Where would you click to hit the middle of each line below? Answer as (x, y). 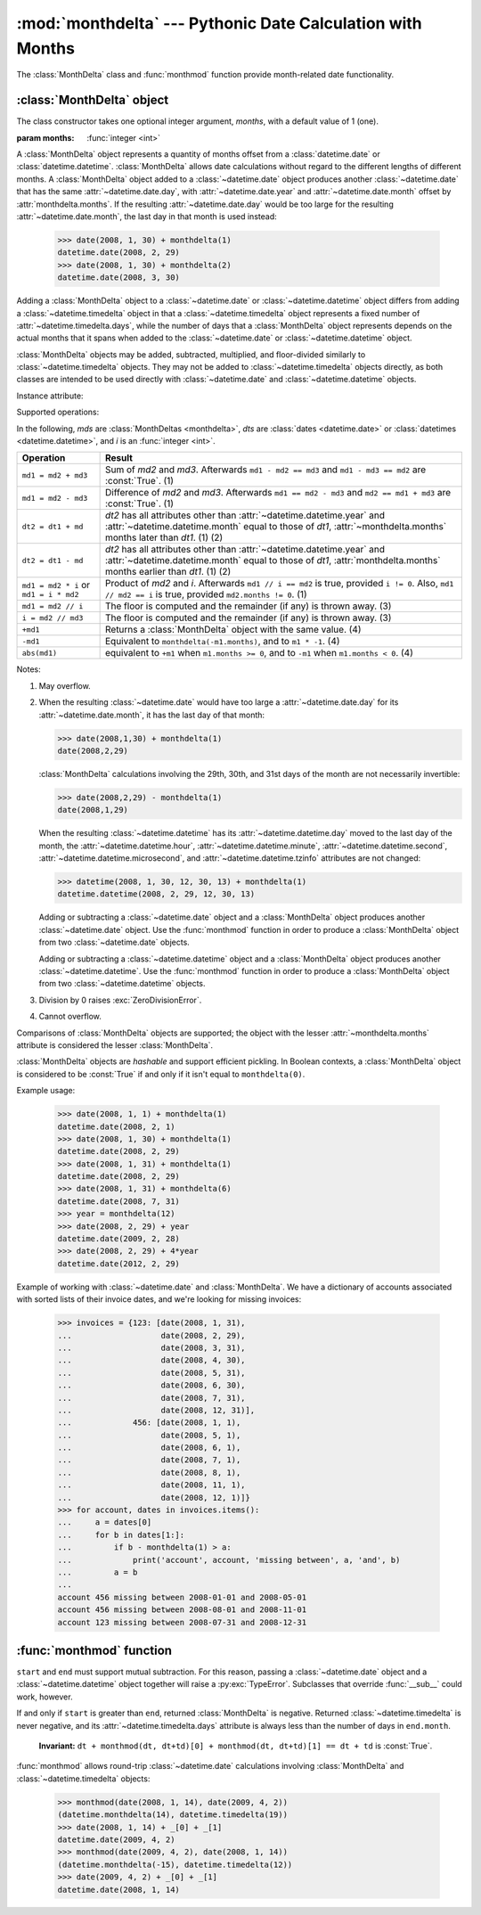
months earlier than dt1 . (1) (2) (168, 572)
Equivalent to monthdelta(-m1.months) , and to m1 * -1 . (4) (222, 642)
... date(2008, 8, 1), (149, 1472)
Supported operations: (58, 412)
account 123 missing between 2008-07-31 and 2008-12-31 (182, 1622)
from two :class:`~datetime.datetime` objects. (122, 984)
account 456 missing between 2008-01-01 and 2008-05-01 (182, 1597)
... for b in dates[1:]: (121, 1534)
